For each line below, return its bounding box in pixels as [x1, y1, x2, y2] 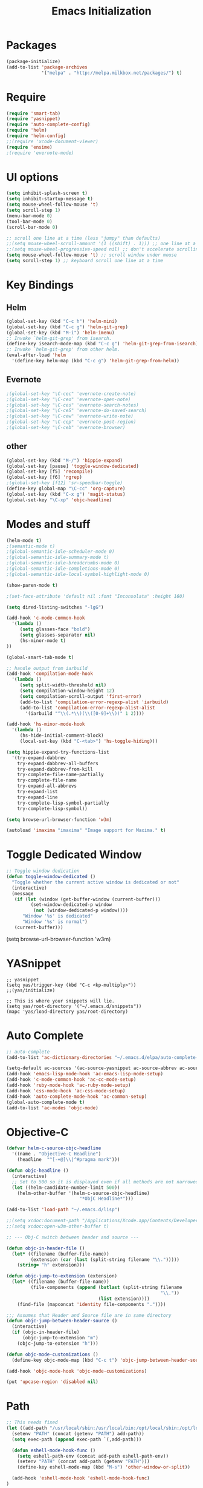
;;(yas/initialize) [6, 987, 56, 993]
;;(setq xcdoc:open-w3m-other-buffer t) [6, 1223, 110, 1229]
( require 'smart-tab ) [6, 110, 61, 117]
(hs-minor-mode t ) [19, 637, 66, 644]
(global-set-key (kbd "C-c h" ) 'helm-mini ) [6, 318, 118, 324]
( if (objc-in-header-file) [11, 1329, 80, 1336]
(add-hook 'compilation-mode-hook [6, 671, 94, 677]
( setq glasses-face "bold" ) [19, 626, 91, 632]
